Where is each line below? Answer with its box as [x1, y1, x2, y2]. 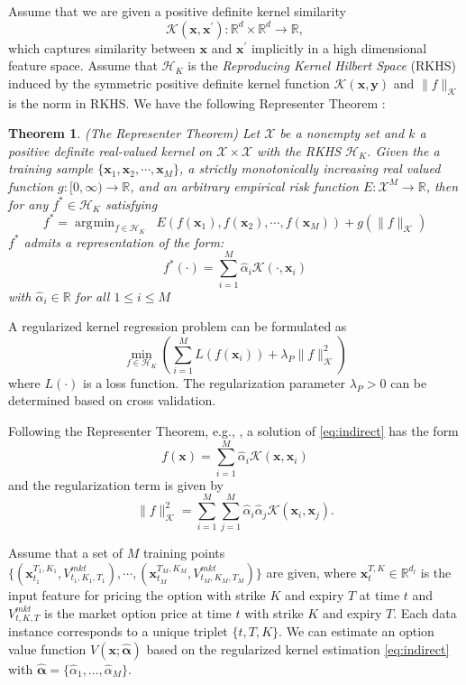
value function [8, 639, 87, 658]
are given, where [266, 562, 357, 581]
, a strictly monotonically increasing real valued [179, 159, 441, 178]
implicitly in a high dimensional [251, 38, 427, 57]
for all [75, 286, 110, 305]
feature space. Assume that [8, 56, 158, 75]
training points [142, 543, 225, 562]
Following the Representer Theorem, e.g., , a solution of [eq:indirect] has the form [8, 421, 459, 440]
